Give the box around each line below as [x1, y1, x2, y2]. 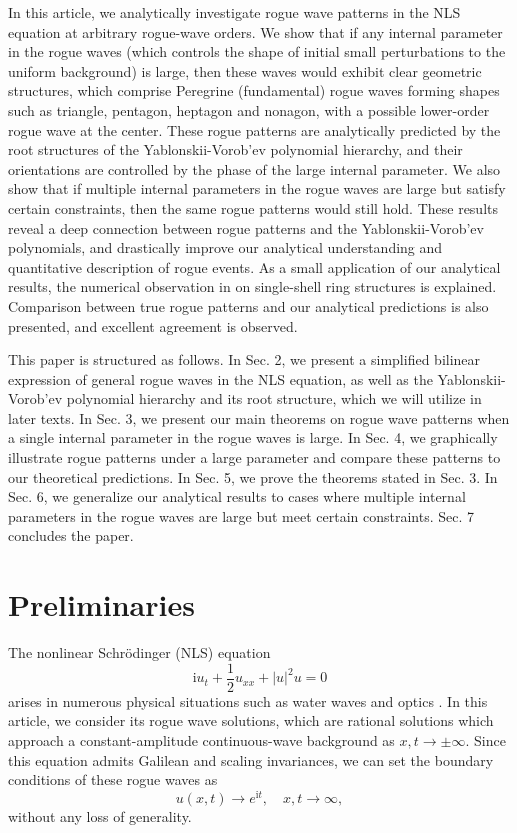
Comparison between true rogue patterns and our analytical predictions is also [8, 295, 489, 316]
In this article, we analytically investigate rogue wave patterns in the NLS [8, 2, 461, 22]
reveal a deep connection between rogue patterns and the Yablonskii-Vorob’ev [8, 217, 484, 238]
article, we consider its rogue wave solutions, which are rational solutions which [8, 710, 494, 731]
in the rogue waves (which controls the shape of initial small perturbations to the [8, 41, 506, 62]
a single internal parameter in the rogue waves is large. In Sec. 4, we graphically [8, 427, 498, 448]
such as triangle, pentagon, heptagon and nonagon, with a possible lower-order [8, 99, 490, 120]
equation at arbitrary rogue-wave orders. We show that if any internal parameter [8, 21, 503, 42]
